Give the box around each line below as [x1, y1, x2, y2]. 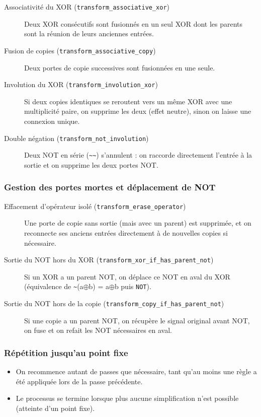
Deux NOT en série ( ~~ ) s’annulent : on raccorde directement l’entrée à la [24, 150, 252, 160]
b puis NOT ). [114, 281, 151, 292]
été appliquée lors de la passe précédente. [16, 376, 143, 386]
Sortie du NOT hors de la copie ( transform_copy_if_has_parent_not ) [4, 298, 224, 308]
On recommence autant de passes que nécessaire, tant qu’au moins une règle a [16, 366, 257, 377]
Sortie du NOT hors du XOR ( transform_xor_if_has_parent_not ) [4, 254, 214, 265]
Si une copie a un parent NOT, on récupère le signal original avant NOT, [24, 315, 250, 325]
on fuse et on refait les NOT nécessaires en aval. [24, 325, 172, 335]
